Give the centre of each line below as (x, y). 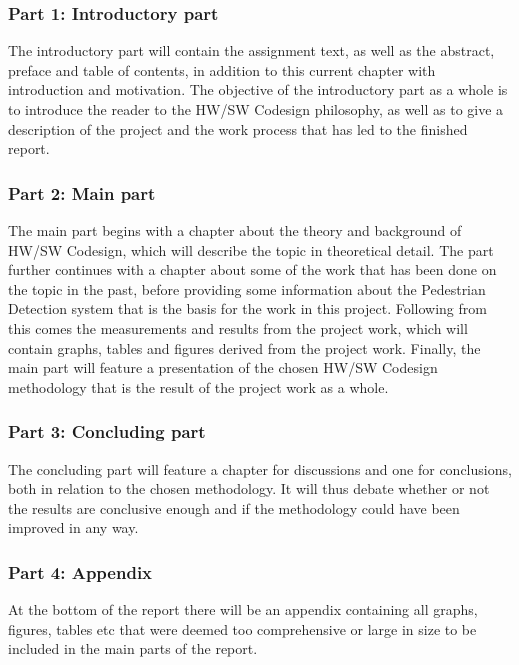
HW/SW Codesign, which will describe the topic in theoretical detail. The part (251, 249)
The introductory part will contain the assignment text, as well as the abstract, (251, 50)
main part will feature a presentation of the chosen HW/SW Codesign (223, 367)
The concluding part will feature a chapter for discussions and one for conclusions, (260, 468)
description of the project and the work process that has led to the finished (238, 128)
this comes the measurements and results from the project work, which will (238, 327)
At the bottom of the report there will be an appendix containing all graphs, (243, 609)
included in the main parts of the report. (133, 648)
